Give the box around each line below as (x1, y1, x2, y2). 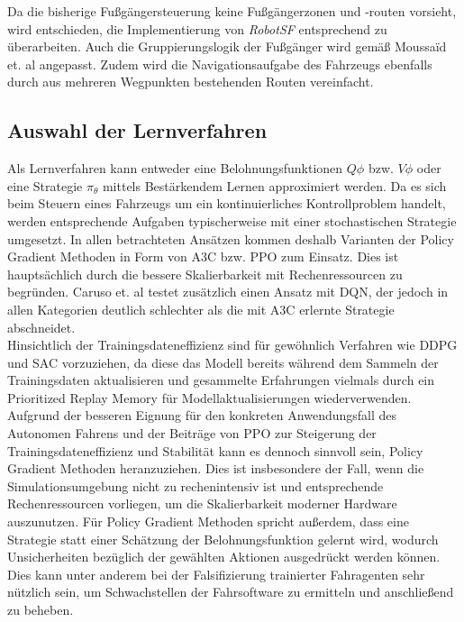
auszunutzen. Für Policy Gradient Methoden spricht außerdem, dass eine (7, 512, 409, 531)
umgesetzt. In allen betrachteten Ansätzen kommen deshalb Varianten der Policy (7, 229, 454, 248)
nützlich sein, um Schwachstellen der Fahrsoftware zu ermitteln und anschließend (7, 582, 454, 601)
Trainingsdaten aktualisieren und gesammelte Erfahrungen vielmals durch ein (7, 370, 435, 389)
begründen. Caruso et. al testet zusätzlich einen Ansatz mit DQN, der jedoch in (7, 282, 449, 301)
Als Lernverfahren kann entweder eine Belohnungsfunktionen (7, 159, 343, 178)
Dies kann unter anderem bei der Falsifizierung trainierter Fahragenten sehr (7, 564, 425, 583)
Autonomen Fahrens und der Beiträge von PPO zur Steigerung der (7, 424, 377, 443)
